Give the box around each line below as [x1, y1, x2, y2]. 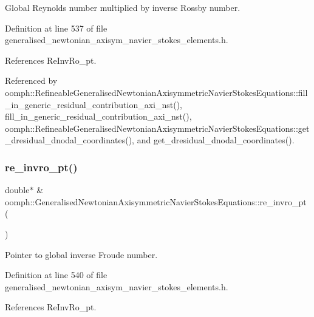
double [5, 183, 30, 196]
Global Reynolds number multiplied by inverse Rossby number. [5, 1, 241, 13]
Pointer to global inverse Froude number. [5, 248, 158, 261]
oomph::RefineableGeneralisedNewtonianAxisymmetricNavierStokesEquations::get [5, 121, 310, 134]
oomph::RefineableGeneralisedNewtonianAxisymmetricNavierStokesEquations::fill [5, 86, 308, 98]
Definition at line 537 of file [5, 21, 108, 34]
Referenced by [5, 74, 58, 87]
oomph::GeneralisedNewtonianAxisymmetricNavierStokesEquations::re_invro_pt [5, 195, 307, 208]
